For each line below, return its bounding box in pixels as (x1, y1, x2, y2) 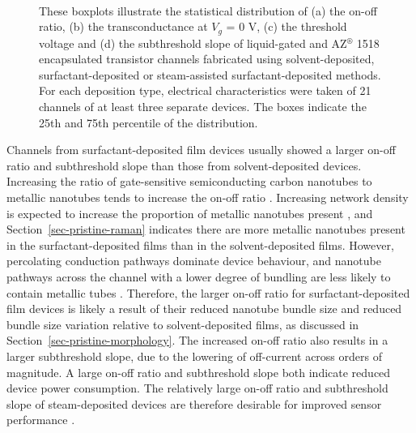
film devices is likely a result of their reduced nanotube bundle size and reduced (6, 300, 402, 317)
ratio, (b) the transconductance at (39, 18, 208, 35)
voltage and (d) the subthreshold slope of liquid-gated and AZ (39, 34, 347, 51)
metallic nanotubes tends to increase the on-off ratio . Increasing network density (6, 188, 409, 205)
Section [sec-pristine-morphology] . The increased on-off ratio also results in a (6, 332, 388, 349)
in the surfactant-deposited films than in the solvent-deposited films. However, (6, 236, 394, 253)
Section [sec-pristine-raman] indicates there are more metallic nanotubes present (6, 221, 405, 238)
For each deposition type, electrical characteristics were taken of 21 (39, 82, 371, 99)
